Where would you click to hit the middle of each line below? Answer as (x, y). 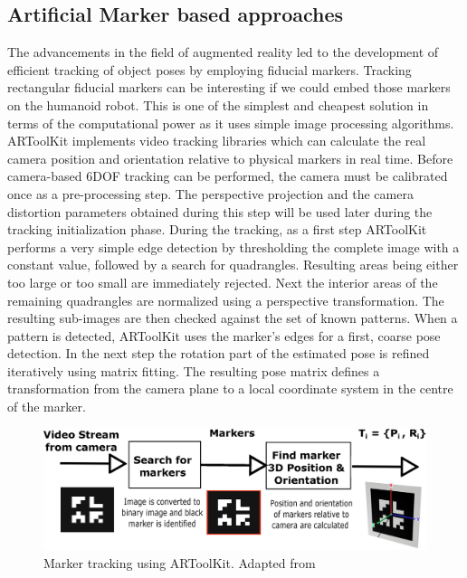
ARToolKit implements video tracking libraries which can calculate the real (217, 141)
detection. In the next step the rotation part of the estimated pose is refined (219, 353)
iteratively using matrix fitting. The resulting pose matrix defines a (194, 370)
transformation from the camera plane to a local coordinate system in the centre (230, 388)
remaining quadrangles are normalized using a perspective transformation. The (226, 300)
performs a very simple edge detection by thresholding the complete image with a (233, 246)
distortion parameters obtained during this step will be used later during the (220, 211)
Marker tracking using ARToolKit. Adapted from (180, 562)
